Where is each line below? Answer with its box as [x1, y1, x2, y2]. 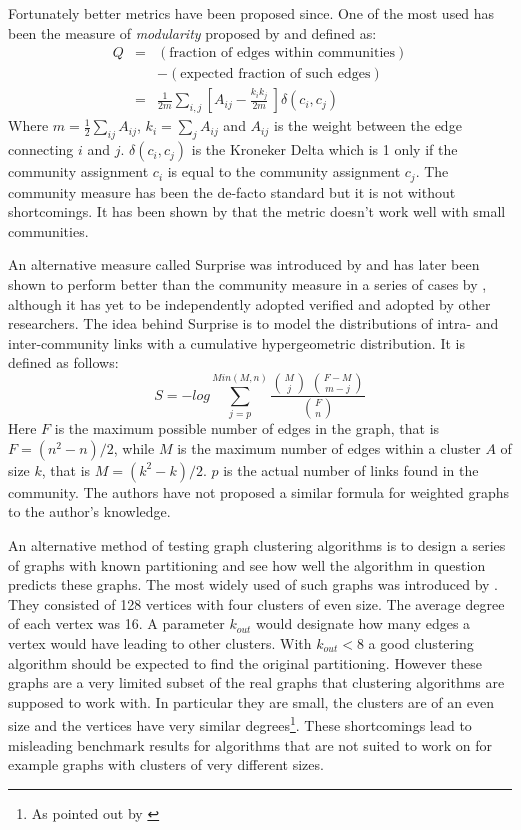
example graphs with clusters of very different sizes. [8, 754, 324, 775]
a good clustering [368, 632, 474, 653]
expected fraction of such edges [180, 67, 371, 82]
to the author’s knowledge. [8, 501, 171, 522]
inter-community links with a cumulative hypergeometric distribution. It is [8, 332, 465, 353]
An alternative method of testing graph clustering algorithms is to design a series [8, 534, 506, 555]
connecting [8, 139, 74, 160]
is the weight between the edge [273, 115, 462, 136]
